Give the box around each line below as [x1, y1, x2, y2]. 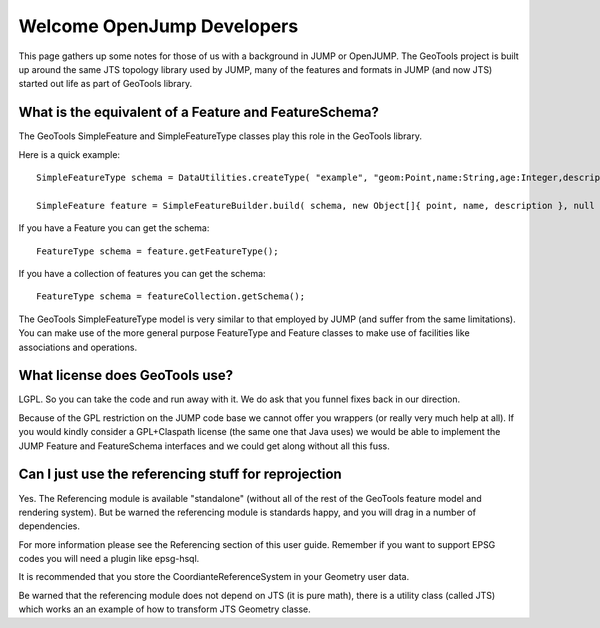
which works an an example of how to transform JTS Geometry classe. [18, 603, 312, 615]
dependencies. [18, 520, 80, 532]
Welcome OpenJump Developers [18, 15, 299, 37]
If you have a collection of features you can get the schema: [18, 267, 266, 279]
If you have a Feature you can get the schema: [18, 222, 210, 234]
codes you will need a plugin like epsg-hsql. [18, 553, 200, 565]
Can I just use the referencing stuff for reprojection [18, 466, 342, 483]
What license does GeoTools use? [18, 367, 234, 384]
